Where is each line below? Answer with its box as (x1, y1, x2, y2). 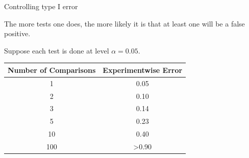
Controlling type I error (4, 1, 78, 11)
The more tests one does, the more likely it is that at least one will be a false (4, 18, 245, 29)
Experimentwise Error (103, 64, 183, 75)
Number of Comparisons (8, 64, 96, 75)
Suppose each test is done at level (4, 45, 109, 56)
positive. (4, 28, 31, 39)
